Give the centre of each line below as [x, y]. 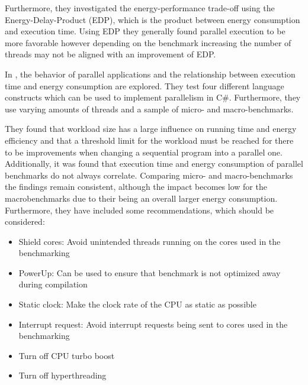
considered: [25, 221]
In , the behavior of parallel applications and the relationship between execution [150, 74]
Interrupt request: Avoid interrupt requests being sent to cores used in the [153, 324]
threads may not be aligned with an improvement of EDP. [110, 54]
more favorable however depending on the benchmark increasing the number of [148, 42]
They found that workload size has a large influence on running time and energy [151, 129]
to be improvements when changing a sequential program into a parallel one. [144, 152]
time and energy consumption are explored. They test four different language [145, 85]
